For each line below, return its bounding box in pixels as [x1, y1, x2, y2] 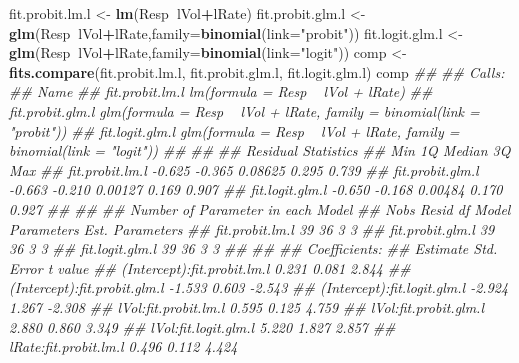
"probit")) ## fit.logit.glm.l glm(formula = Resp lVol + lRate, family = [9, 120, 460, 141]
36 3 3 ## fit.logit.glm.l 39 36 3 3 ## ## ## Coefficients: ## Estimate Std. [9, 238, 498, 259]
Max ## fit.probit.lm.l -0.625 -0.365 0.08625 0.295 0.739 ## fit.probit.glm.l [9, 159, 479, 180]
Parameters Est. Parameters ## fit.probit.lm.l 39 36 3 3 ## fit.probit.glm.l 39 [9, 218, 495, 239]
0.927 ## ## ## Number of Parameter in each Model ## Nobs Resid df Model [9, 198, 511, 219]
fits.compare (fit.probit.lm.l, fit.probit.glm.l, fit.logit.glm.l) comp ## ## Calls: [9, 61, 505, 82]
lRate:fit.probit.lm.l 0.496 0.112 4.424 [9, 336, 238, 357]
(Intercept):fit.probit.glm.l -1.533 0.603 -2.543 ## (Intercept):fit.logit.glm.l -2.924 [9, 277, 509, 298]
